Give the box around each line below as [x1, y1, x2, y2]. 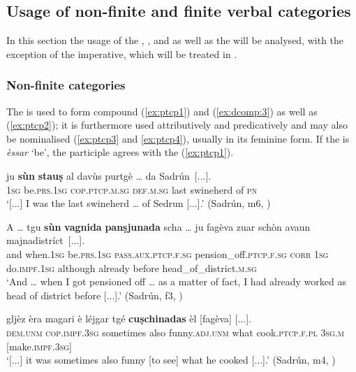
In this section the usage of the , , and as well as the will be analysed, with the [6, 33, 344, 48]
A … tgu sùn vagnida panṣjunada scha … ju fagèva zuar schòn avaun [6, 219, 311, 234]
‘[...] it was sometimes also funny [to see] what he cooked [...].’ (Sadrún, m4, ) [6, 352, 336, 367]
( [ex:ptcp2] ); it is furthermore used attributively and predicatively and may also [6, 117, 348, 132]
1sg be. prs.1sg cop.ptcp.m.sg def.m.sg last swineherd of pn [6, 182, 258, 196]
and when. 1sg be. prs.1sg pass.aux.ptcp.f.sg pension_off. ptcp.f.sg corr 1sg [6, 246, 329, 261]
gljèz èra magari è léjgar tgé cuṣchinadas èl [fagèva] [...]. [6, 311, 251, 326]
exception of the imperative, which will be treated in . [6, 46, 237, 61]
